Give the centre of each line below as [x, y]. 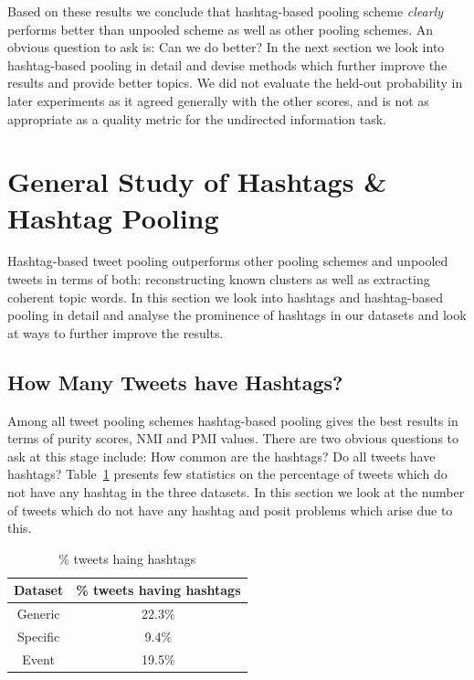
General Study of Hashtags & [197, 181]
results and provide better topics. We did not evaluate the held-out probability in [235, 83]
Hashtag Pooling [113, 217]
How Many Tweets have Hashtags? [175, 382]
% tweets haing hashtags [127, 558]
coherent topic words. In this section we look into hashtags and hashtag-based [225, 297]
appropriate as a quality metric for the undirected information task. [197, 118]
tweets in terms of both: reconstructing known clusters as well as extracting [219, 279]
